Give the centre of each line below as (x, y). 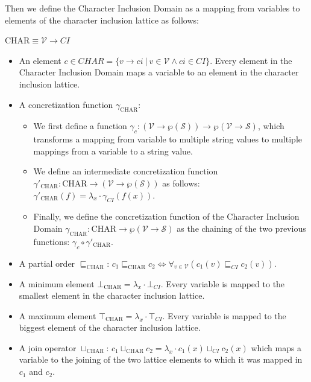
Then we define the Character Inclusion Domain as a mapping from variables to (152, 8)
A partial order (47, 263)
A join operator (48, 347)
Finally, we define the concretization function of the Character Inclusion (166, 216)
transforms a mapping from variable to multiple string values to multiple (168, 139)
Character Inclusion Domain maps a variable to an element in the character (159, 72)
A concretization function (66, 104)
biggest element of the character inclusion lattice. (110, 327)
